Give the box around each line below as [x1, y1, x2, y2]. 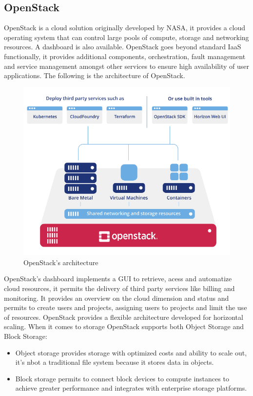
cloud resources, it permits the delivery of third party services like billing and [4, 283, 235, 293]
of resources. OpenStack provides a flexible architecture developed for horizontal [4, 312, 243, 322]
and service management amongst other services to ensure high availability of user [4, 61, 250, 71]
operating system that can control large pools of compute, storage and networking [4, 32, 249, 42]
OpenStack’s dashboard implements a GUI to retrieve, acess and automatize [4, 273, 232, 284]
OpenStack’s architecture [23, 257, 98, 267]
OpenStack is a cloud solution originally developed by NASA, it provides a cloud [4, 22, 246, 33]
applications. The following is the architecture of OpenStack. [4, 70, 185, 81]
